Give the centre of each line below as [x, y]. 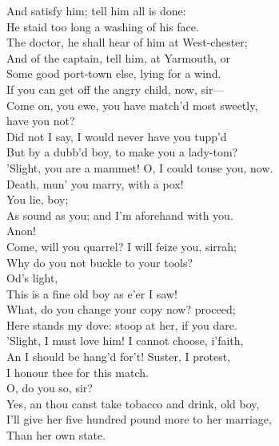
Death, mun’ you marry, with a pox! [95, 183]
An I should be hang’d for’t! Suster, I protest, [118, 357]
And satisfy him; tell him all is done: [96, 10]
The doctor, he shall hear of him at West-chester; [127, 42]
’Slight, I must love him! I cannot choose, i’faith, [125, 341]
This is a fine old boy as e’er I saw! [92, 293]
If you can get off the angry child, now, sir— [116, 89]
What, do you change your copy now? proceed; [121, 309]
